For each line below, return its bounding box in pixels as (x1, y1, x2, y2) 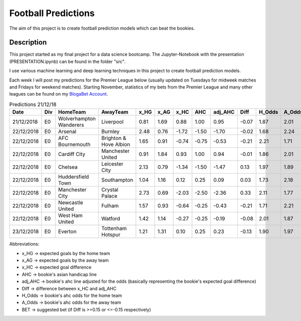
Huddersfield (58, 174, 89, 181)
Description (9, 38, 47, 47)
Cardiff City (58, 151, 85, 158)
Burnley (101, 128, 120, 135)
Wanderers (58, 121, 84, 128)
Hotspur (101, 231, 120, 238)
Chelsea (58, 164, 78, 171)
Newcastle (58, 199, 83, 206)
